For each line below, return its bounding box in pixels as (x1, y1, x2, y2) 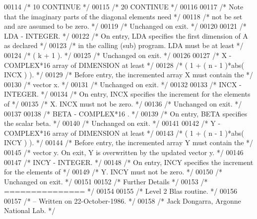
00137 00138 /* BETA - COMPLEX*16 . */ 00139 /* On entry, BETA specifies (4, 108, 247, 118)
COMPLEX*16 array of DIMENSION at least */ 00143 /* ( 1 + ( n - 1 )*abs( (4, 127, 244, 138)
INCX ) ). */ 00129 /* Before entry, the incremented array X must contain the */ (4, 69, 254, 80)
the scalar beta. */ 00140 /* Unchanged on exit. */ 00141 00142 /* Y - (4, 118, 221, 128)
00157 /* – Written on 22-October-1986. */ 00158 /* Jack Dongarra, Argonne (4, 195, 241, 206)
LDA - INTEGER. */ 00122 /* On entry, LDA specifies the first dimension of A (4, 30, 248, 41)
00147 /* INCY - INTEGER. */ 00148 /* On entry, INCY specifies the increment (4, 157, 254, 167)
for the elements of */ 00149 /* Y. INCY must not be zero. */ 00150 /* (4, 166, 223, 177)
